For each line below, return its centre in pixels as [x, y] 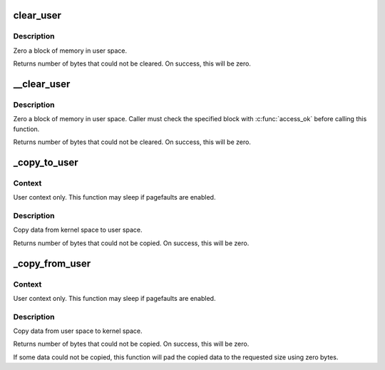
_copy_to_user [46, 162]
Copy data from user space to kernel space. [78, 331]
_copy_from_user [52, 263]
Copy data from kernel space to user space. [78, 230]
